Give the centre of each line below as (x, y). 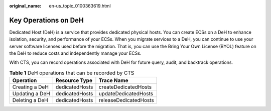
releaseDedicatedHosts (126, 100)
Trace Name (113, 80)
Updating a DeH (31, 94)
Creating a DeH (30, 87)
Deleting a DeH (30, 100)
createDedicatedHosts (125, 87)
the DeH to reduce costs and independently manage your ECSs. (75, 53)
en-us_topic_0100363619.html (80, 6)
